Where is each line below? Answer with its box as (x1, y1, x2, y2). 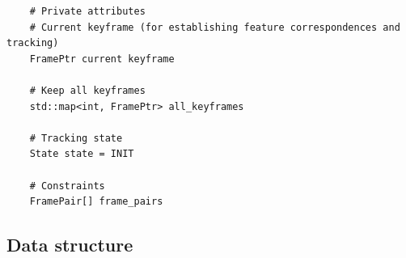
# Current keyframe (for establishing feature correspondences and (29, 21, 400, 33)
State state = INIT (29, 148, 134, 160)
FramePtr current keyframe (29, 53, 175, 65)
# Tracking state (29, 132, 123, 144)
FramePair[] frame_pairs (29, 196, 163, 208)
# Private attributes (29, 6, 146, 17)
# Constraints (29, 180, 105, 192)
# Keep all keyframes (29, 84, 146, 96)
